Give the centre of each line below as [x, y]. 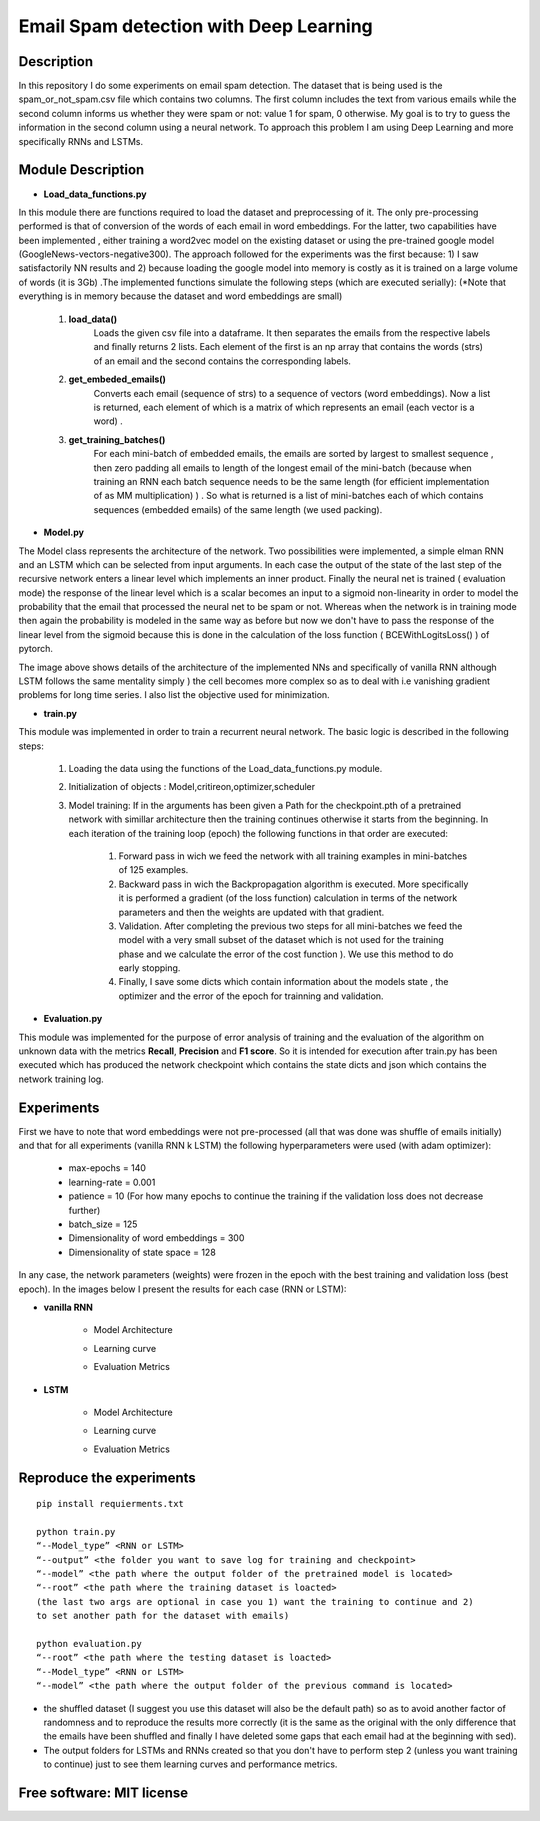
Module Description [81, 170]
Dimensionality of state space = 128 [142, 1252]
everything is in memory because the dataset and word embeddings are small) [180, 296]
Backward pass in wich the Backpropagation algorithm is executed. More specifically [293, 884]
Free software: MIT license [103, 1792]
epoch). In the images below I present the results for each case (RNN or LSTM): [182, 1289]
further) [84, 1210]
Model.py [64, 532]
